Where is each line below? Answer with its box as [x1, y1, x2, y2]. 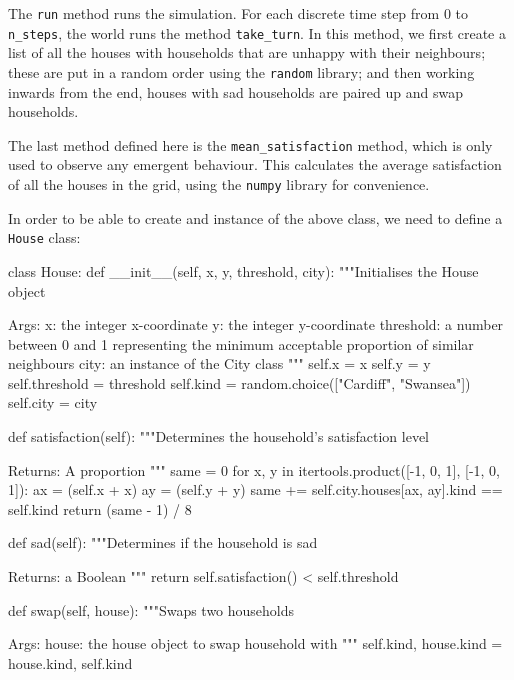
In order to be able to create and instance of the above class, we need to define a [8, 207, 503, 228]
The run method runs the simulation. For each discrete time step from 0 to [8, 3, 469, 23]
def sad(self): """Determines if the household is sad [8, 532, 318, 553]
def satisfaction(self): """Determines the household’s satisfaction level [8, 426, 429, 447]
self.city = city [8, 392, 98, 413]
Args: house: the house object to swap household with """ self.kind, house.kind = [8, 633, 503, 654]
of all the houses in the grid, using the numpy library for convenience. [8, 174, 430, 194]
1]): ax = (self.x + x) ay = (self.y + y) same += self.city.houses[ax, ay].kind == [8, 479, 503, 500]
